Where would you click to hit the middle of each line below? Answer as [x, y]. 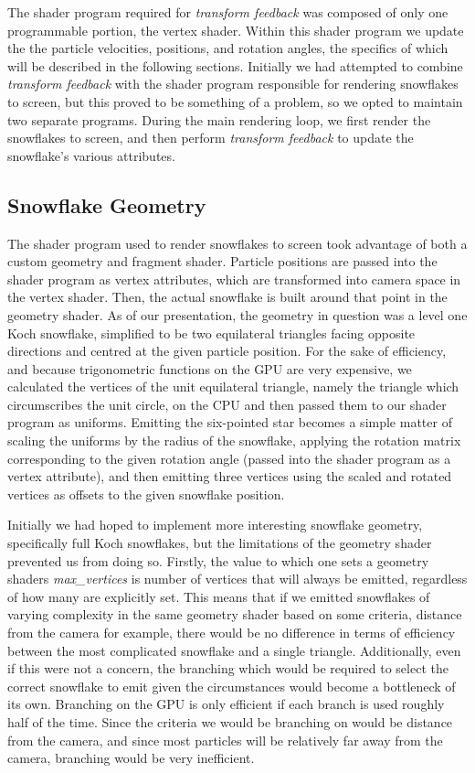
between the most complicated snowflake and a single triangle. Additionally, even [234, 650]
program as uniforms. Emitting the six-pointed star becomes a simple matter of [230, 422]
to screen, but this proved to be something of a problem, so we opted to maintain [235, 101]
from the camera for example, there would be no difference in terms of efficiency [232, 633]
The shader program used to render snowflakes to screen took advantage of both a [237, 243]
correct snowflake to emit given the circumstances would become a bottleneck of [232, 686]
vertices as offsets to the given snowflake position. [146, 494]
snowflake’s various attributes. [91, 155]
